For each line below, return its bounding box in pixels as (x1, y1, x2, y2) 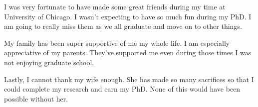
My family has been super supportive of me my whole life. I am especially (4, 37, 230, 48)
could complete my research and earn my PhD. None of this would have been (4, 84, 241, 94)
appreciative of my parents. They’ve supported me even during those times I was (4, 47, 252, 58)
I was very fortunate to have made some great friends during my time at (4, 1, 226, 11)
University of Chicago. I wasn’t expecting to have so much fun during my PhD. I (4, 11, 252, 21)
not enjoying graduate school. (4, 57, 94, 67)
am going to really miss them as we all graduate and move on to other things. (4, 21, 242, 31)
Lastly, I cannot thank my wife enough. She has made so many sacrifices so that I (4, 74, 254, 84)
